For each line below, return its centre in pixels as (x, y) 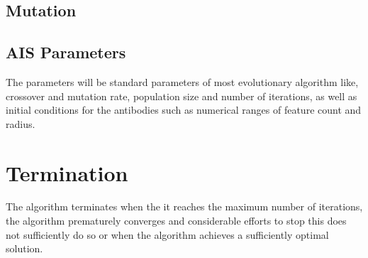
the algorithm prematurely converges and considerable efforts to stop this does (176, 221)
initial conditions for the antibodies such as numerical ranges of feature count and (184, 110)
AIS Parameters (66, 52)
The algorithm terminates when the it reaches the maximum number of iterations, (184, 206)
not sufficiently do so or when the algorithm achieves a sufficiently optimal (167, 234)
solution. (24, 248)
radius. (21, 123)
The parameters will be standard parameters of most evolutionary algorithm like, (182, 81)
